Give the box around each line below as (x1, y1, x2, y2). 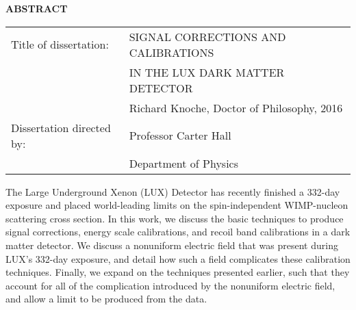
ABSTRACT (5, 1, 68, 15)
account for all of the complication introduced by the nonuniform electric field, (5, 278, 335, 292)
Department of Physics (129, 155, 239, 171)
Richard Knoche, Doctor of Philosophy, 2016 (129, 99, 343, 116)
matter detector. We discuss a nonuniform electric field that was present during (5, 237, 338, 252)
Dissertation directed (11, 119, 111, 135)
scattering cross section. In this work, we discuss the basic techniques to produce (5, 211, 344, 225)
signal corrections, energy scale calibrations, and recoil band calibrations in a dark (5, 224, 351, 239)
